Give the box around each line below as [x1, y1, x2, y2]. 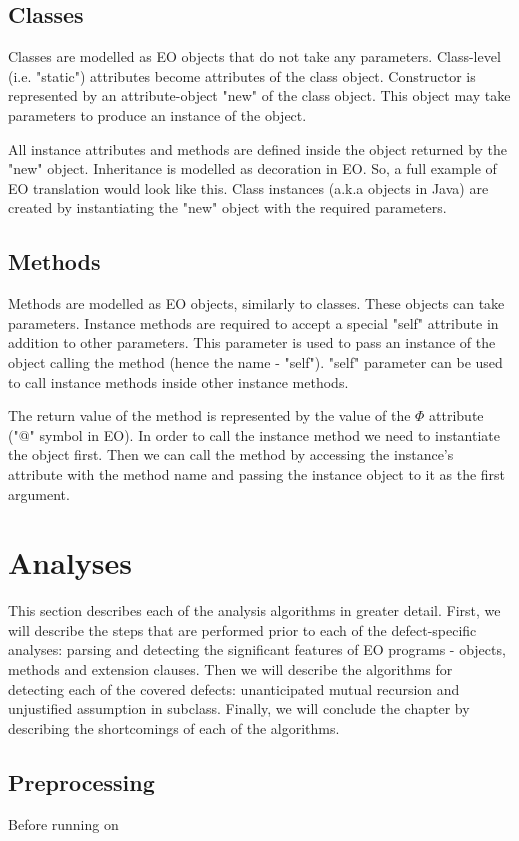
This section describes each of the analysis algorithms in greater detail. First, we [8, 600, 501, 621]
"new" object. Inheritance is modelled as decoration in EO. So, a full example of [8, 158, 497, 179]
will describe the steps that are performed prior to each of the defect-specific [8, 619, 477, 640]
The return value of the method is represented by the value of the [8, 405, 411, 426]
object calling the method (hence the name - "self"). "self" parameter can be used [8, 351, 503, 372]
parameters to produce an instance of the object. [8, 104, 307, 125]
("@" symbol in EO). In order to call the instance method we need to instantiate [8, 424, 501, 445]
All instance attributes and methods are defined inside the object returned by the [8, 138, 508, 159]
